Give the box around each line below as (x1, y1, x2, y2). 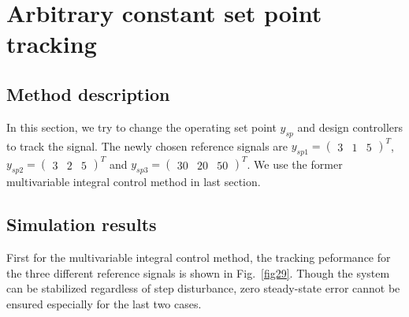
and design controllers (297, 118, 403, 135)
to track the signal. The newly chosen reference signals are (6, 137, 288, 154)
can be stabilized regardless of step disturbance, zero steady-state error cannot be (6, 280, 400, 296)
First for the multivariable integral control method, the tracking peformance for (6, 248, 391, 265)
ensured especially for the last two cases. (6, 295, 202, 311)
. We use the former (247, 155, 343, 172)
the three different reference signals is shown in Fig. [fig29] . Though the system (6, 264, 390, 281)
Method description (6, 81, 170, 106)
